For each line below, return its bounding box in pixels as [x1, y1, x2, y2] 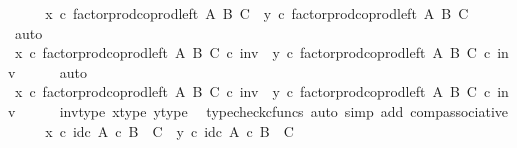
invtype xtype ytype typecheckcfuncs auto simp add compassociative [59, 100, 509, 121]
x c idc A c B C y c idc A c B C [45, 120, 294, 141]
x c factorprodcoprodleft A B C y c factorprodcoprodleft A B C [45, 3, 469, 23]
